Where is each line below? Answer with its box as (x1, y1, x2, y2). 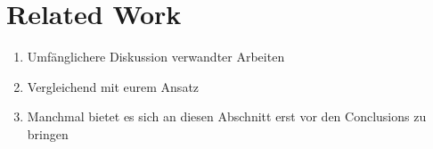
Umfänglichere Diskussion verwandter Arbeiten (27, 47, 285, 66)
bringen (27, 124, 69, 143)
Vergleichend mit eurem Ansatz (27, 77, 200, 95)
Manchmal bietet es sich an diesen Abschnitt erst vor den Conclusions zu (27, 107, 427, 126)
